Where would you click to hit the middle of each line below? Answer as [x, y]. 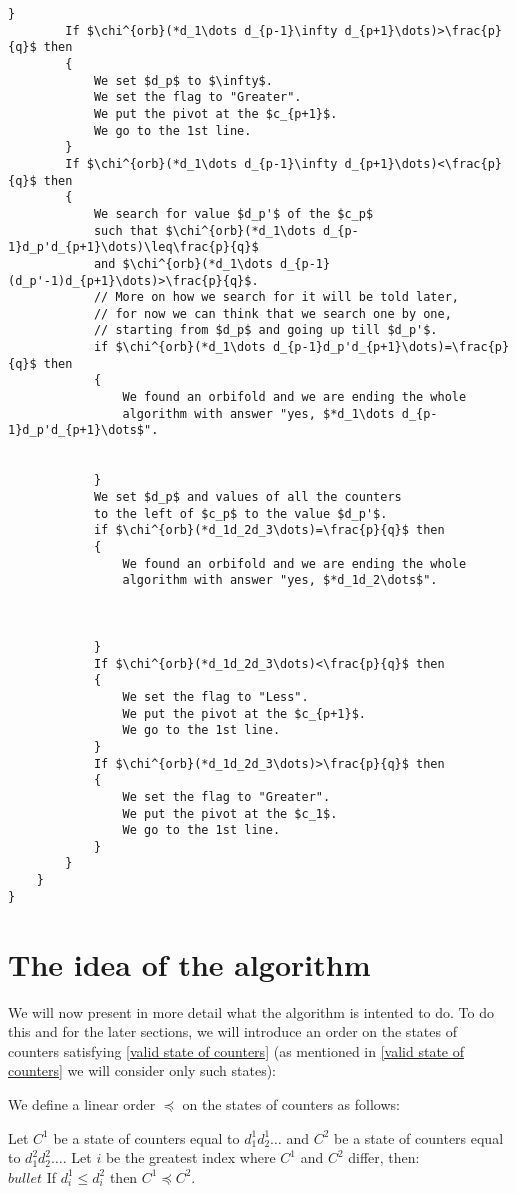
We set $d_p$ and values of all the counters [247, 497]
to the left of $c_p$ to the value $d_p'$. [240, 513]
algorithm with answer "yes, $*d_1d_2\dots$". [280, 580]
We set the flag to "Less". [215, 696]
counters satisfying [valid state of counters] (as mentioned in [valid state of [236, 1050]
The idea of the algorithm [189, 963]
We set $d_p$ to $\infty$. [183, 80]
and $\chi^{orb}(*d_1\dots [183, 263]
